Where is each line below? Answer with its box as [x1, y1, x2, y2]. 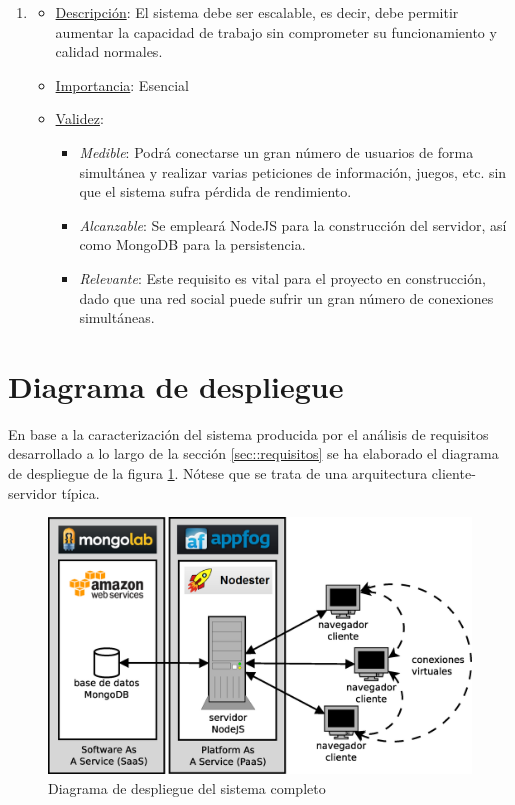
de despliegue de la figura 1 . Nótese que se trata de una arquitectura [8, 463, 428, 484]
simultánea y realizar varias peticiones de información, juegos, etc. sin [79, 161, 507, 182]
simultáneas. [79, 307, 155, 328]
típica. [61, 482, 100, 503]
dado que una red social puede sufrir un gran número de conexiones [79, 287, 494, 308]
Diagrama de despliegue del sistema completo [48, 777, 326, 798]
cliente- [431, 463, 476, 484]
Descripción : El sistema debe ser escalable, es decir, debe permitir [55, 2, 459, 22]
